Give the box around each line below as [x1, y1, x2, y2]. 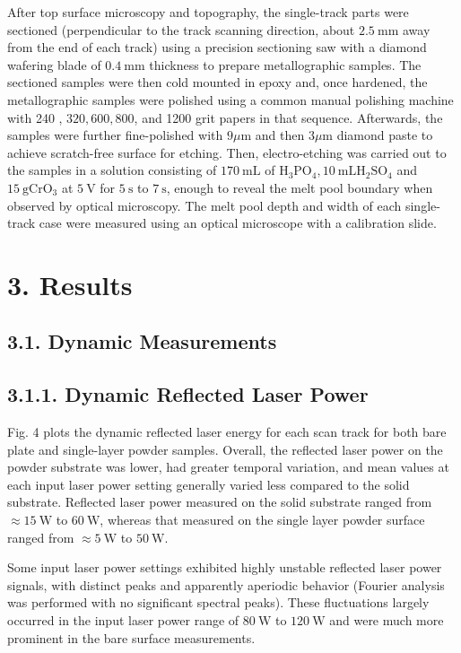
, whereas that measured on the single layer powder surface [100, 510, 425, 529]
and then [255, 126, 305, 144]
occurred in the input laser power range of [7, 611, 239, 630]
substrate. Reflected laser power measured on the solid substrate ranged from [7, 492, 432, 511]
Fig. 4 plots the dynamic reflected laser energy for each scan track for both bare [7, 422, 447, 441]
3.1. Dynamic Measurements [7, 327, 277, 355]
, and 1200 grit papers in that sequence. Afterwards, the [134, 108, 443, 126]
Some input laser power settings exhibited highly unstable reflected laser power [7, 558, 442, 577]
